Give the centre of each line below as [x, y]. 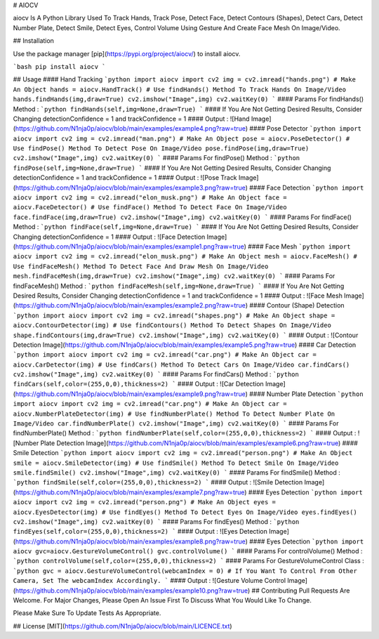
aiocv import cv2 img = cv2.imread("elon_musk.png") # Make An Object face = [150, 198]
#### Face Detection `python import [307, 187]
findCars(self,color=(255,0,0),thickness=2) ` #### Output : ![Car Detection [139, 384]
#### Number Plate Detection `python [307, 394]
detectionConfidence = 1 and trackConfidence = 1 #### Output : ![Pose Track [125, 178]
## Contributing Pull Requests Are [301, 591]
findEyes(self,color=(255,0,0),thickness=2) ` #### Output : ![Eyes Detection [140, 532]
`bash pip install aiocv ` [59, 66]
